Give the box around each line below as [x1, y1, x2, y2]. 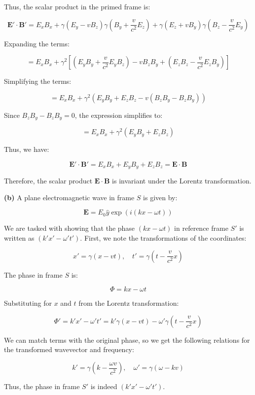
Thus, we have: [4, 144, 49, 154]
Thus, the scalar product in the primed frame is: [4, 1, 150, 11]
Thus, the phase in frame [4, 381, 80, 392]
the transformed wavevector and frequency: [4, 344, 134, 355]
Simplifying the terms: [4, 76, 72, 86]
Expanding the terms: [4, 38, 70, 48]
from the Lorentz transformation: [78, 298, 179, 308]
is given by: [143, 192, 178, 202]
